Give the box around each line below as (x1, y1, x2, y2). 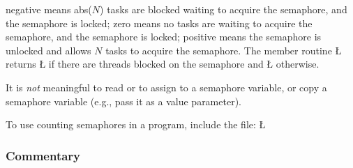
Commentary (6, 146, 81, 164)
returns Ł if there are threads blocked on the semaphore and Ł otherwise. (6, 56, 320, 71)
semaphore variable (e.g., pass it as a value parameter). (6, 93, 241, 108)
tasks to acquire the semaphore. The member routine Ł (105, 43, 342, 57)
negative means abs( (6, 2, 92, 16)
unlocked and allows (6, 43, 91, 57)
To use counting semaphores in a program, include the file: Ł (6, 117, 266, 132)
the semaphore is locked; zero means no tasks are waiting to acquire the (6, 15, 313, 30)
